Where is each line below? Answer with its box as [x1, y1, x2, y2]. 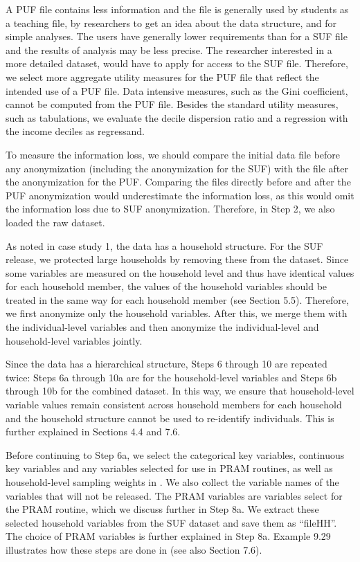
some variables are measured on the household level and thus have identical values [6, 265, 354, 280]
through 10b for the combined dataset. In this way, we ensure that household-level [6, 383, 354, 398]
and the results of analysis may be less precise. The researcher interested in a [6, 42, 332, 57]
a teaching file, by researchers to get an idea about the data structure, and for [6, 15, 337, 30]
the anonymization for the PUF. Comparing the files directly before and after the [6, 174, 351, 189]
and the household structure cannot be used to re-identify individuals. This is [6, 410, 334, 425]
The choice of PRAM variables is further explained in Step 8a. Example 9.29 [6, 529, 331, 543]
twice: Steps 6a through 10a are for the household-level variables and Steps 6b [6, 370, 337, 384]
